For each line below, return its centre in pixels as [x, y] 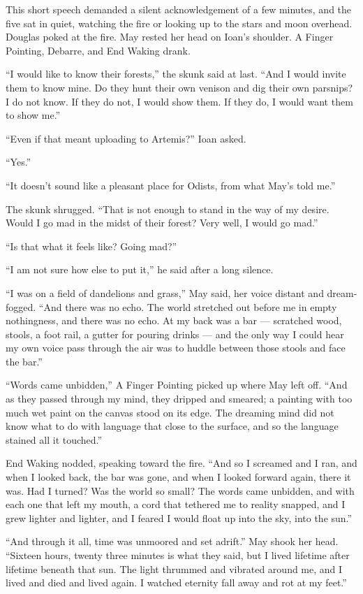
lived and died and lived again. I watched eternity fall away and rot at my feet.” [176, 582]
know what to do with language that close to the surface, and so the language [172, 426]
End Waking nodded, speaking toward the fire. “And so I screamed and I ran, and [181, 463]
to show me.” [33, 115]
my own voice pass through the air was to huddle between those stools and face [176, 348]
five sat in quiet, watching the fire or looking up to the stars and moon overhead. [179, 23]
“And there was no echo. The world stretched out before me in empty [188, 306]
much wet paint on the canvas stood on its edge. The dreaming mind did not [170, 412]
